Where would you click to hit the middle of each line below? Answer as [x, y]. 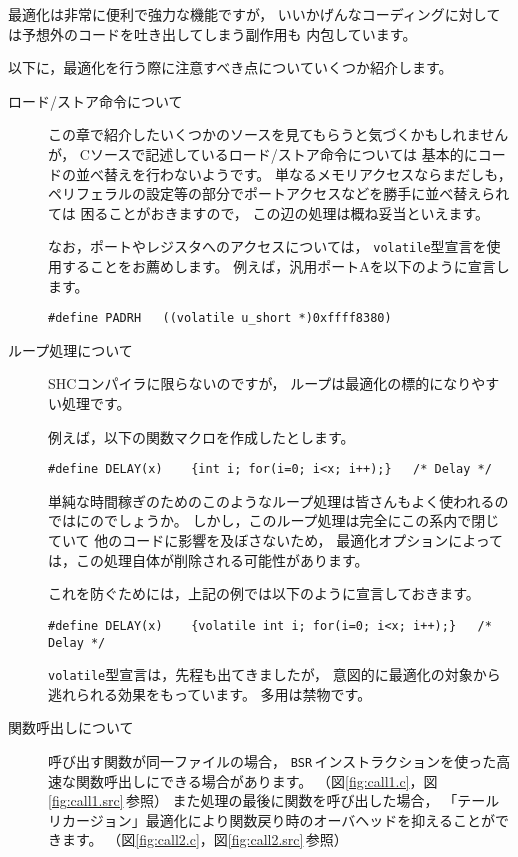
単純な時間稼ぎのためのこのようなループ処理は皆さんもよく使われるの [278, 500]
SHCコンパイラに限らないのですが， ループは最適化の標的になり [260, 383]
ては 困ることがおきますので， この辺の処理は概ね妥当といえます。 [269, 212]
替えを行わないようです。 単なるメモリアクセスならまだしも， [307, 173]
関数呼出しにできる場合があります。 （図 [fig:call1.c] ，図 [256, 780]
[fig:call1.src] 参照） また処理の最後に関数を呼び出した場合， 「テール [274, 800]
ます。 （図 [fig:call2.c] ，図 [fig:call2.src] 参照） [204, 839]
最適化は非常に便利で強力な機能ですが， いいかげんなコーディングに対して [254, 14]
